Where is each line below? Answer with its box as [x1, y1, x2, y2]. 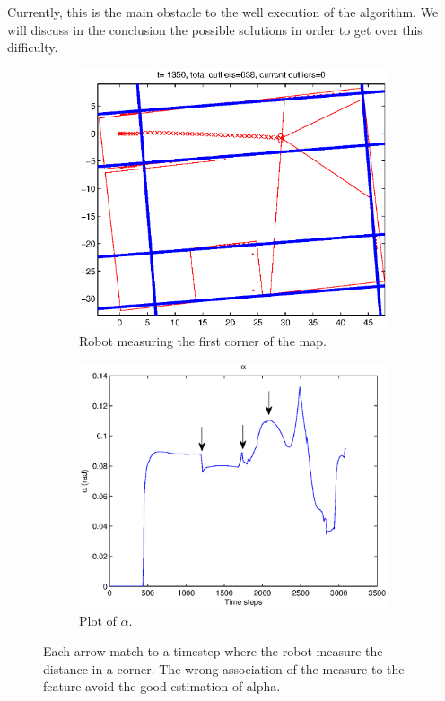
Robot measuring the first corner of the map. [79, 332, 327, 350]
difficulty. [7, 38, 58, 56]
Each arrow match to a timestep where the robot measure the [43, 641, 383, 660]
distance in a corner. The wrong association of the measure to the [43, 659, 405, 678]
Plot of [79, 611, 117, 630]
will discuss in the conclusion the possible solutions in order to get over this [7, 20, 423, 39]
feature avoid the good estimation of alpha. [43, 677, 281, 696]
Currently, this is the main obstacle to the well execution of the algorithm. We [7, 3, 439, 21]
